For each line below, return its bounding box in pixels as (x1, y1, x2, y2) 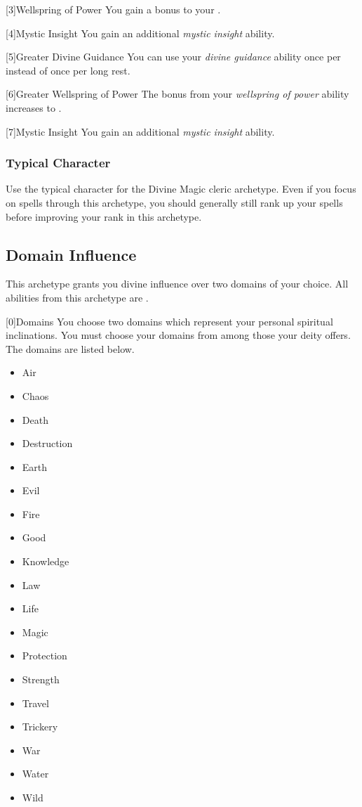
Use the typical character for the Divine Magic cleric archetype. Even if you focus (6, 181, 356, 196)
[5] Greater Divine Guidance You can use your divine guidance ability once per (6, 49, 341, 64)
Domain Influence (6, 243, 137, 265)
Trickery (22, 719, 58, 734)
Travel (22, 695, 49, 710)
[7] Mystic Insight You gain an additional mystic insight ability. (6, 124, 275, 138)
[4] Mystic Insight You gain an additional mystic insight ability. (6, 25, 275, 40)
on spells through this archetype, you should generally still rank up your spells (6, 195, 343, 209)
